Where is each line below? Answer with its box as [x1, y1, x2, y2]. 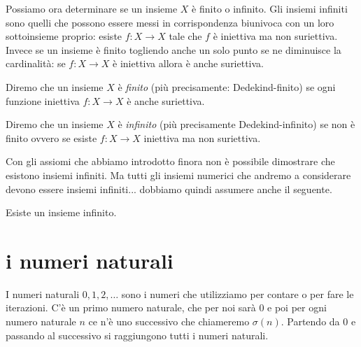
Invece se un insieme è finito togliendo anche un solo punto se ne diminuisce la [6, 42, 341, 57]
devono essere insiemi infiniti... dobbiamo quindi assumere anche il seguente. [6, 181, 332, 196]
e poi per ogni [267, 300, 327, 315]
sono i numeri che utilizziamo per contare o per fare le [121, 286, 354, 301]
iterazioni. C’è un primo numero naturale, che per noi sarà [6, 300, 256, 315]
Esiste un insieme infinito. [6, 205, 117, 220]
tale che [169, 29, 202, 43]
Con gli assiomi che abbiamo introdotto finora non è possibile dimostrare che [6, 154, 335, 169]
